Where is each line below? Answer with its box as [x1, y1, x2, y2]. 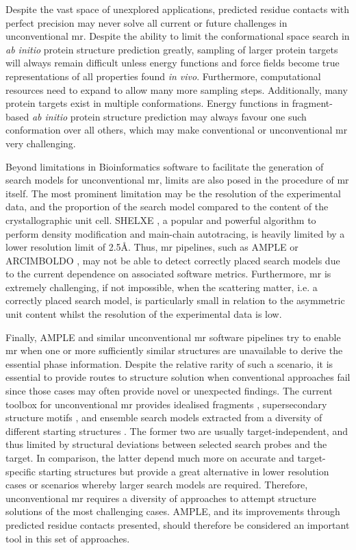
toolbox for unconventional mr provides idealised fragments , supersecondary [5, 397, 327, 411]
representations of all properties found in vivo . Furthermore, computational [5, 68, 321, 83]
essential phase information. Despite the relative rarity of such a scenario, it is [5, 356, 333, 371]
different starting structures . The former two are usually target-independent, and [5, 423, 348, 438]
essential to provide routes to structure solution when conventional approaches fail [5, 370, 351, 384]
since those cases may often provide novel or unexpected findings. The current [5, 384, 333, 398]
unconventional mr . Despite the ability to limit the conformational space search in [5, 29, 350, 43]
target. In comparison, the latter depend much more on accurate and [5, 451, 294, 464]
